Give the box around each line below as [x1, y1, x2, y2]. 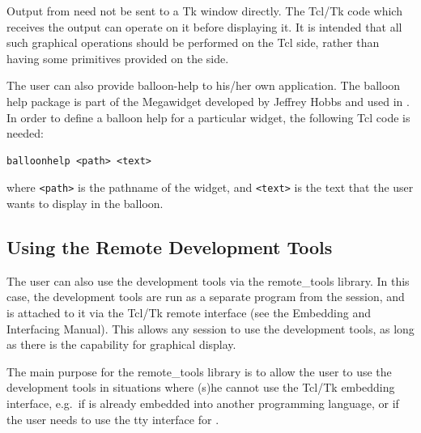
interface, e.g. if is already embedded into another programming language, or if [6, 394, 399, 411]
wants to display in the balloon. [6, 195, 164, 211]
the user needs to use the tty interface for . [6, 410, 219, 427]
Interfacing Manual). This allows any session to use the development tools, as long [6, 320, 415, 337]
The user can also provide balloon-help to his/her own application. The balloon [6, 77, 401, 94]
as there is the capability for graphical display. [6, 336, 236, 353]
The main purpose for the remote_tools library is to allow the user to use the [6, 363, 392, 380]
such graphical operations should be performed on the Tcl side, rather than [6, 34, 380, 51]
